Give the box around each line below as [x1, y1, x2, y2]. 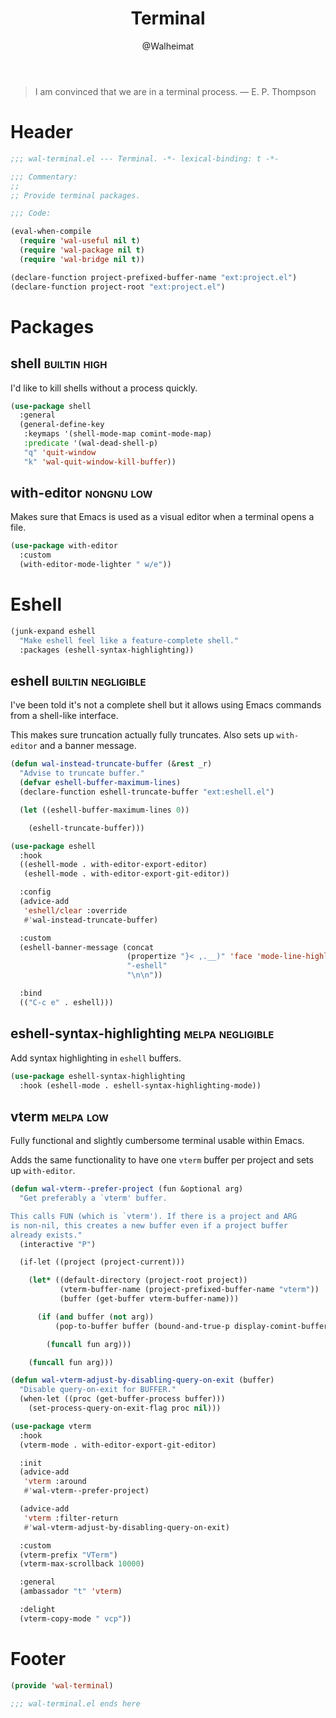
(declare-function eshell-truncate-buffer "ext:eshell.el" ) [19, 787, 275, 797]
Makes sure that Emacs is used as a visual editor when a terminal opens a [10, 511, 315, 523]
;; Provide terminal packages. [10, 190, 141, 201]
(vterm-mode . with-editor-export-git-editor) [19, 1440, 217, 1450]
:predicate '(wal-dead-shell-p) [23, 438, 159, 448]
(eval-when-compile [10, 227, 92, 237]
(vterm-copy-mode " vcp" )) [19, 1613, 132, 1624]
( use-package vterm [10, 1421, 92, 1431]
